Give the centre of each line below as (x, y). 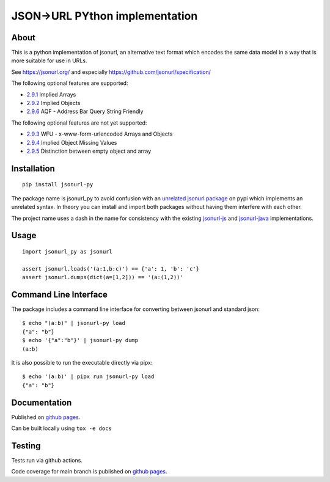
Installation (33, 168)
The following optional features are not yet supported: (79, 123)
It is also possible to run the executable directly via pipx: (82, 362)
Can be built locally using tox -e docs (62, 428)
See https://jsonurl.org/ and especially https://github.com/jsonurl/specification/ (111, 72)
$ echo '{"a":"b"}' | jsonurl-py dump (80, 340)
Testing (26, 446)
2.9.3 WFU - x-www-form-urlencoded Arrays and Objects (100, 134)
